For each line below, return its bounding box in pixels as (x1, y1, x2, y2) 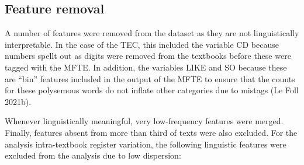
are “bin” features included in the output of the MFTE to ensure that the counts (5, 72, 295, 85)
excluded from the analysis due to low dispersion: (5, 149, 181, 162)
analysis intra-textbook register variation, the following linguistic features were (5, 138, 286, 150)
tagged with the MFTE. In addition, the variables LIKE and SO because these (5, 61, 287, 73)
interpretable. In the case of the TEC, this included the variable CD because (5, 38, 279, 50)
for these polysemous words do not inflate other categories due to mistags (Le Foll (5, 84, 299, 96)
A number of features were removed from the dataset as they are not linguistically (5, 27, 299, 39)
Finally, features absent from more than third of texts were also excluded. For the (5, 126, 298, 138)
